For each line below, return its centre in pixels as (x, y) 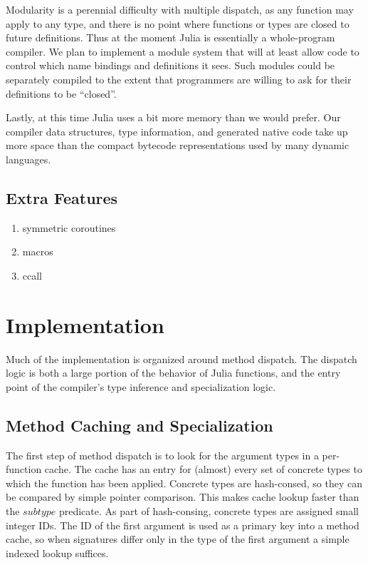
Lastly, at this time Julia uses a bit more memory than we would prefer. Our (173, 117)
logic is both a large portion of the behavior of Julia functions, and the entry (173, 373)
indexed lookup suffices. (57, 553)
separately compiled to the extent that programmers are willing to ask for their (179, 79)
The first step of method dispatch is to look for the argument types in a (162, 455)
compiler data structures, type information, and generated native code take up (177, 131)
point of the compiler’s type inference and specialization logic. (141, 386)
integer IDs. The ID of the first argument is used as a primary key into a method (183, 525)
